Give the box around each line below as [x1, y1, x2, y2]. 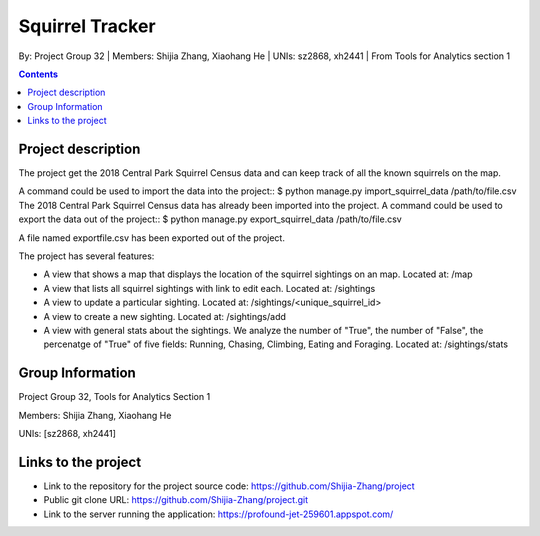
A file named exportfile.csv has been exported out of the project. [18, 231, 285, 244]
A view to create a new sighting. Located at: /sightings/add [43, 310, 287, 322]
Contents [18, 68, 59, 80]
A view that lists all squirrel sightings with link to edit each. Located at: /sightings [43, 282, 376, 294]
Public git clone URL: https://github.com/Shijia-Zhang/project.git [43, 494, 309, 506]
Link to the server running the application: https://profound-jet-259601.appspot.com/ [43, 508, 394, 520]
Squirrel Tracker [18, 15, 156, 37]
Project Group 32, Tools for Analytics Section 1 [18, 391, 211, 403]
